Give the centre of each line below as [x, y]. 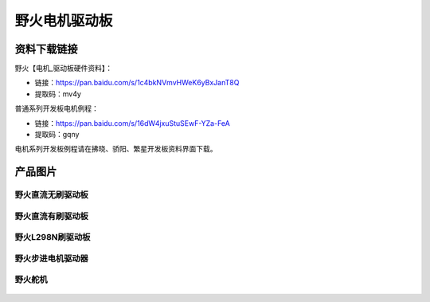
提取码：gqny [57, 135]
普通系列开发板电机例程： [57, 108]
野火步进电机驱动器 [52, 258]
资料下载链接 [46, 49]
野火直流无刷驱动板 [52, 195]
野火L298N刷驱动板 [53, 237]
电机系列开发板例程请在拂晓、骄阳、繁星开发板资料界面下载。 [116, 149]
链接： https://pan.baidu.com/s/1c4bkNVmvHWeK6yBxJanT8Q [137, 83]
